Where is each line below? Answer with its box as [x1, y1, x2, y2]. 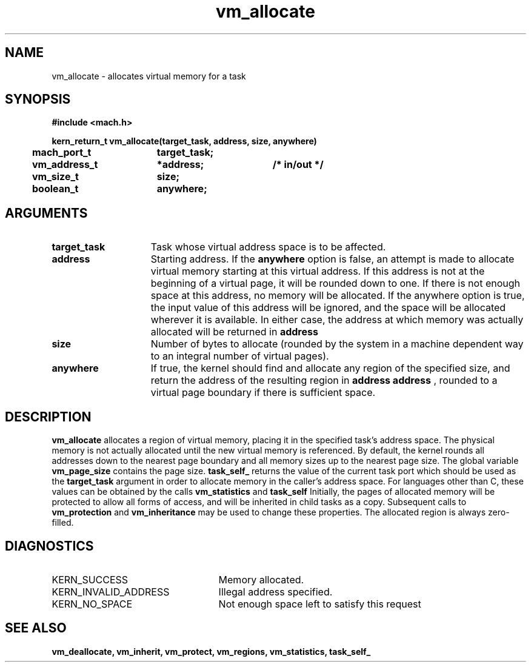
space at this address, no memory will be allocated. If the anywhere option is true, [150, 289, 525, 302]
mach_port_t [32, 146, 92, 159]
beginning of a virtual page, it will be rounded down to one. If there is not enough [150, 277, 521, 290]
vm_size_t [32, 170, 79, 183]
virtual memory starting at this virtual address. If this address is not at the [150, 265, 485, 278]
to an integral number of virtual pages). [150, 350, 329, 363]
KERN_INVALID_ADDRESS [52, 585, 170, 598]
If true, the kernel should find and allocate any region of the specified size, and [150, 362, 510, 375]
